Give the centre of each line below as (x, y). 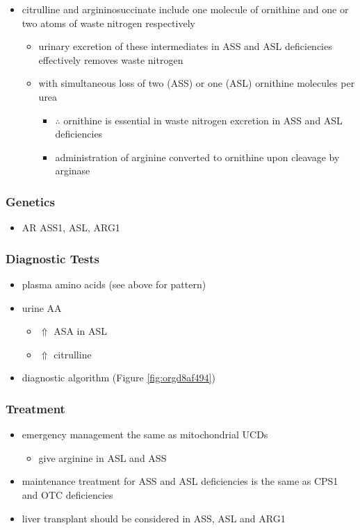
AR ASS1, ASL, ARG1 (71, 227)
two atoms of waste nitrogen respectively (108, 23)
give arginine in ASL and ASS (103, 457)
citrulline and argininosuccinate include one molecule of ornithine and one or (185, 9)
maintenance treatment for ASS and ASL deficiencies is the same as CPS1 (180, 481)
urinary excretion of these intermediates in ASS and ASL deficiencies (185, 46)
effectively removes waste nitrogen (111, 59)
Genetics (30, 201)
